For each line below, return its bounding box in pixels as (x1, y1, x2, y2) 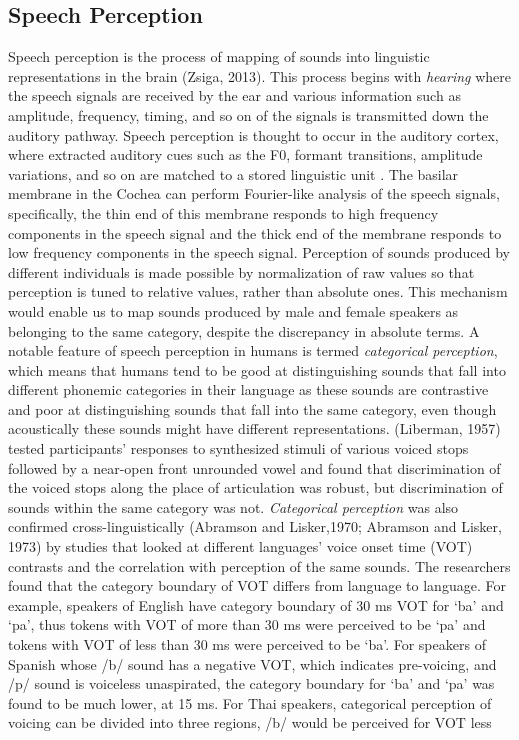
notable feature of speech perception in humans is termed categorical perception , (8, 340, 498, 361)
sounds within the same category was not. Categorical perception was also (8, 496, 459, 517)
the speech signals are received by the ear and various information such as (8, 85, 461, 106)
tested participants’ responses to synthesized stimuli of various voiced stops (8, 438, 469, 459)
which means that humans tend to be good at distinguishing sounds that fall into (8, 359, 506, 380)
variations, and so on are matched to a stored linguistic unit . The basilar (8, 163, 459, 184)
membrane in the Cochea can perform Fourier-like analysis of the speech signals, (8, 183, 500, 204)
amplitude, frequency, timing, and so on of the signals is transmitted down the (8, 104, 489, 125)
